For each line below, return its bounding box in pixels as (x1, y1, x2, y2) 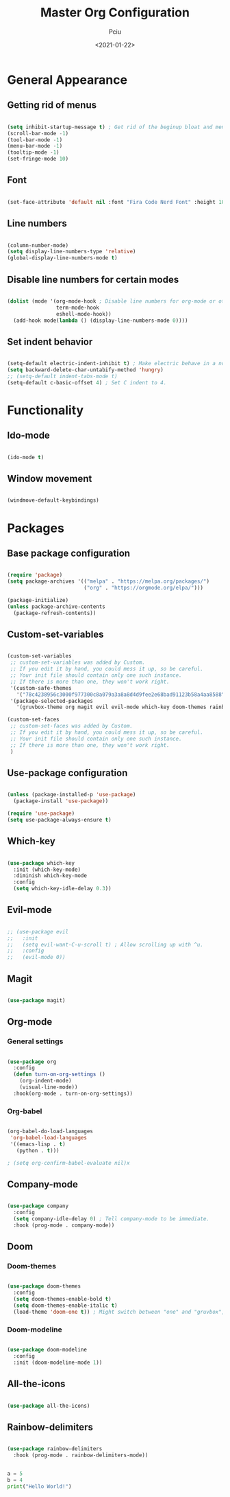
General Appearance (7, 72, 128, 87)
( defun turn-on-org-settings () (13, 1071, 106, 1078)
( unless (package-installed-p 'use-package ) (7, 791, 136, 798)
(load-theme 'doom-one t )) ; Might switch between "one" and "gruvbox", (13, 1308, 225, 1315)
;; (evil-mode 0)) (7, 954, 66, 961)
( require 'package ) (7, 572, 63, 579)
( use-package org (7, 1058, 57, 1065)
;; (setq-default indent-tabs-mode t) (7, 373, 118, 380)
